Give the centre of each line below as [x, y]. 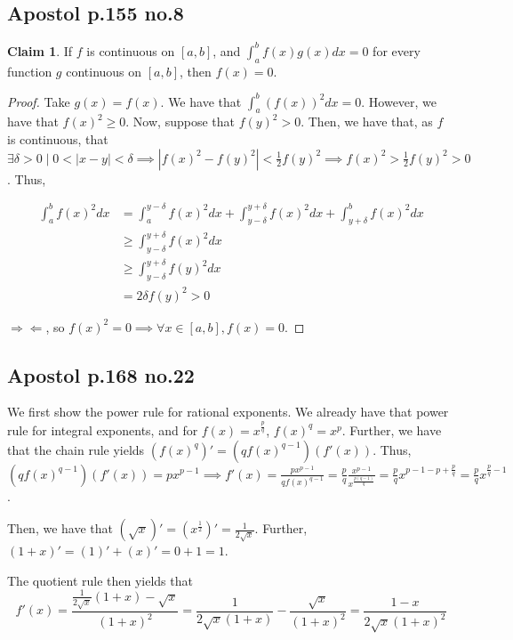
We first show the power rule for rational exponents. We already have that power [228, 412]
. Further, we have [392, 429]
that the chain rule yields [76, 449]
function [30, 71]
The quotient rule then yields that [100, 580]
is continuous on [131, 50]
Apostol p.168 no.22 [101, 374]
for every [397, 50]
